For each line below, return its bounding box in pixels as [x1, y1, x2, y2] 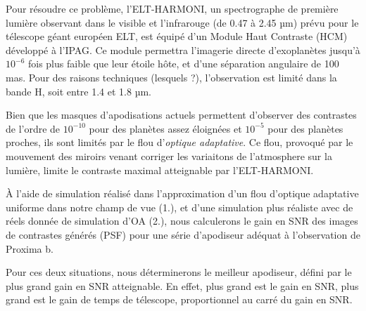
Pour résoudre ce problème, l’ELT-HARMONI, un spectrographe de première [6, 1, 339, 15]
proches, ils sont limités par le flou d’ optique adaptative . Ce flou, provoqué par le [6, 135, 353, 150]
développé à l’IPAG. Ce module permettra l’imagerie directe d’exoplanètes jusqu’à [6, 42, 360, 57]
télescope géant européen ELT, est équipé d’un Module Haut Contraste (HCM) [6, 29, 348, 44]
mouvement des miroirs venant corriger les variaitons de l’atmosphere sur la [6, 148, 332, 163]
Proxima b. [6, 241, 53, 256]
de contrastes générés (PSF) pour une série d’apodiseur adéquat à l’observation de [6, 227, 360, 241]
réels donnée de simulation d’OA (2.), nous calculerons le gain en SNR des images [6, 213, 358, 228]
